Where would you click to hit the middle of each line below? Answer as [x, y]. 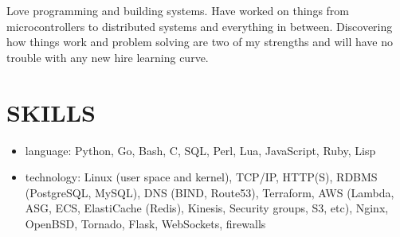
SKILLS [51, 112]
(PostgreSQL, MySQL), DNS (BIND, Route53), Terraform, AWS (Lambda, [210, 192]
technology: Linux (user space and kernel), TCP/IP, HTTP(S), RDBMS [201, 177]
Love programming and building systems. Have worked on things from [178, 10]
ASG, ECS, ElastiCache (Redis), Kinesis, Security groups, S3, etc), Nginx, [207, 208]
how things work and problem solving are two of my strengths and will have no [200, 42]
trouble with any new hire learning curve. [108, 57]
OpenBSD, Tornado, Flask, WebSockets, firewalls [145, 223]
